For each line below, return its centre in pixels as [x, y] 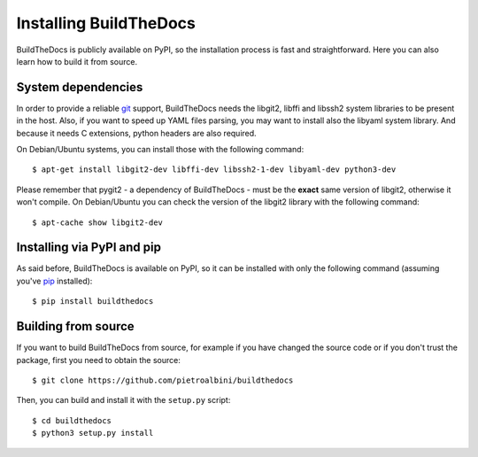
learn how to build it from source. [77, 61]
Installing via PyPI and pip [89, 248]
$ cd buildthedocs [72, 420]
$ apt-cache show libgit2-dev [98, 222]
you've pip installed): [54, 281]
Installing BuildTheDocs [106, 23]
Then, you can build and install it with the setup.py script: [123, 400]
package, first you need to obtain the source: [98, 360]
